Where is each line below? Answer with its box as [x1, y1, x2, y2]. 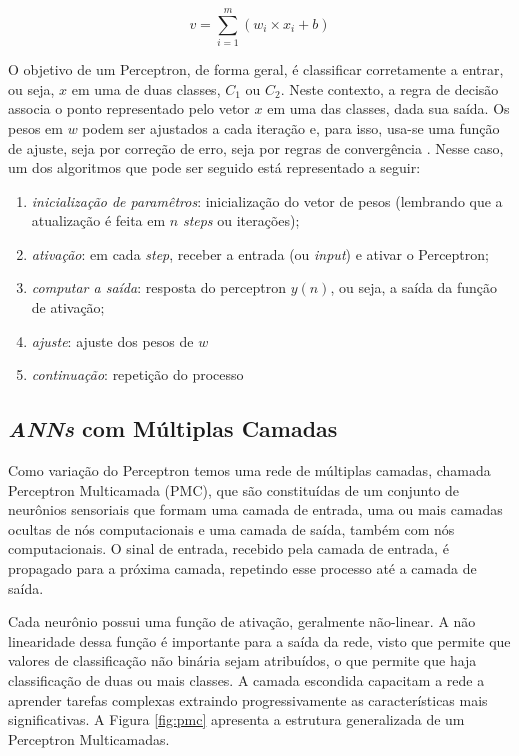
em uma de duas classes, [71, 78, 221, 99]
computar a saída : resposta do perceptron [31, 277, 287, 298]
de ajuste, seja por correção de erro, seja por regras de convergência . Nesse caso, [8, 137, 504, 158]
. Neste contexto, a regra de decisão [280, 78, 499, 99]
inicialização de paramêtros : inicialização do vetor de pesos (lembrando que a [31, 190, 503, 211]
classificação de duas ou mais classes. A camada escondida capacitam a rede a [8, 669, 485, 690]
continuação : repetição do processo [31, 364, 244, 385]
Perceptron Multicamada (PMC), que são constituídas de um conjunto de [8, 479, 460, 500]
